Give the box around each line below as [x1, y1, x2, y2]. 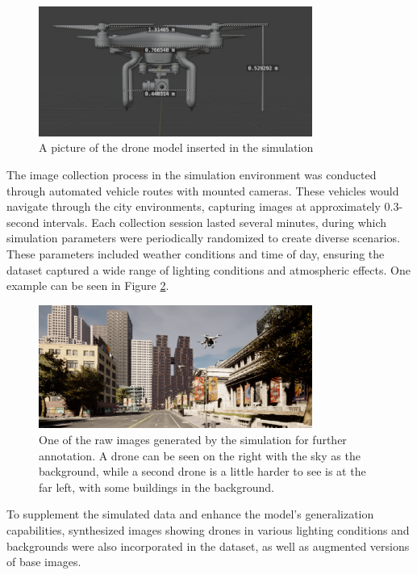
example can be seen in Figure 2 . [6, 277, 169, 294]
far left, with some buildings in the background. [39, 478, 274, 495]
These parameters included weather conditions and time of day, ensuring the [6, 246, 385, 262]
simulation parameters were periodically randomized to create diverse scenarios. [6, 229, 400, 246]
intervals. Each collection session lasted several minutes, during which [43, 213, 387, 230]
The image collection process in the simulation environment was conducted [6, 166, 377, 183]
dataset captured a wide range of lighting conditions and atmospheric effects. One [6, 261, 411, 278]
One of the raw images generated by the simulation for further [39, 431, 347, 448]
